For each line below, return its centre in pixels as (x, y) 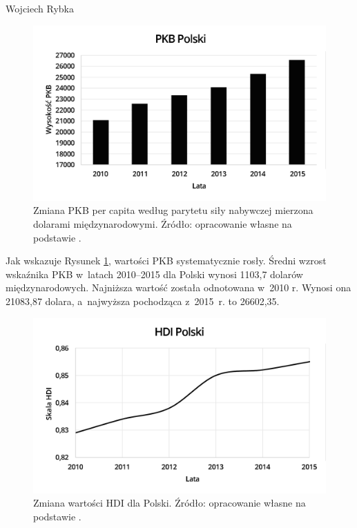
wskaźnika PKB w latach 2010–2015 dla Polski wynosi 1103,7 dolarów (154, 274)
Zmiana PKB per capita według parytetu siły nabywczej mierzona (173, 210)
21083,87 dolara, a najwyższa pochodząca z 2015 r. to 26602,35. (143, 301)
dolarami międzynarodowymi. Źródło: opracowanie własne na (163, 224)
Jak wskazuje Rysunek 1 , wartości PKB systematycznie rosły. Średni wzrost (166, 261)
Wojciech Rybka (40, 8)
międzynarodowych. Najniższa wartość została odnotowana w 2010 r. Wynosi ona (178, 287)
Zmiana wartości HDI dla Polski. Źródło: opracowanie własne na (170, 503)
